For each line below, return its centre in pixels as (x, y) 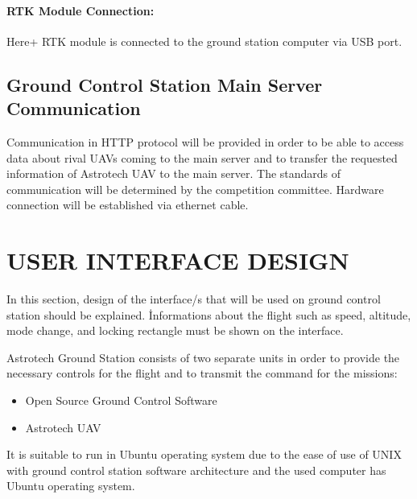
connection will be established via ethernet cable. (128, 205)
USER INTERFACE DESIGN (178, 260)
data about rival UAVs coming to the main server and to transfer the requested (202, 157)
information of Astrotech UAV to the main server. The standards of (174, 173)
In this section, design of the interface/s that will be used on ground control (194, 299)
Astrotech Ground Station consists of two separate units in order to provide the (203, 357)
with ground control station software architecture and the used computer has (196, 470)
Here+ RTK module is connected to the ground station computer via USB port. (204, 41)
